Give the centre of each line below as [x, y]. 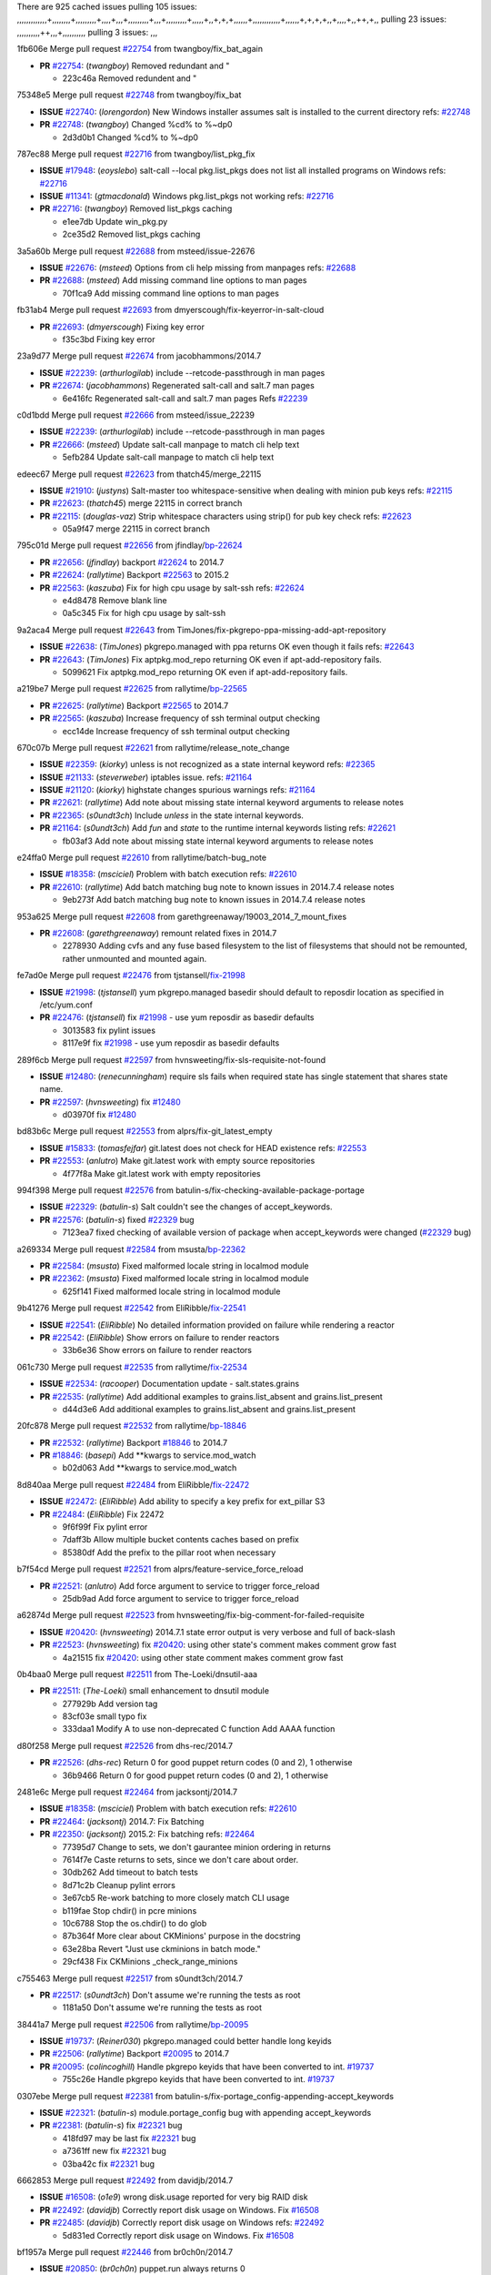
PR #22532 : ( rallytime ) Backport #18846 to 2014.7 [134, 1442]
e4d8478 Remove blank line [115, 601]
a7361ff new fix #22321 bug [115, 2151]
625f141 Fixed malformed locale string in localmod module [171, 1291]
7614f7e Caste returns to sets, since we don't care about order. [180, 1860]
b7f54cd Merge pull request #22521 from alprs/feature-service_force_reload [160, 1569]
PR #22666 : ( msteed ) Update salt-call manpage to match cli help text [170, 444]
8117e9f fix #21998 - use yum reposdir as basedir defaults [171, 1043]
